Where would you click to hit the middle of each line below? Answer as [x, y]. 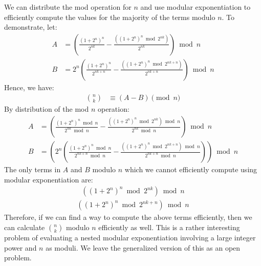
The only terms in [32, 169]
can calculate [25, 227]
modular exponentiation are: [49, 179]
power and [20, 247]
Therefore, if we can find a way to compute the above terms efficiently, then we [128, 217]
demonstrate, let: [31, 27]
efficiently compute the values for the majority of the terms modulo [110, 17]
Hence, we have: [29, 87]
